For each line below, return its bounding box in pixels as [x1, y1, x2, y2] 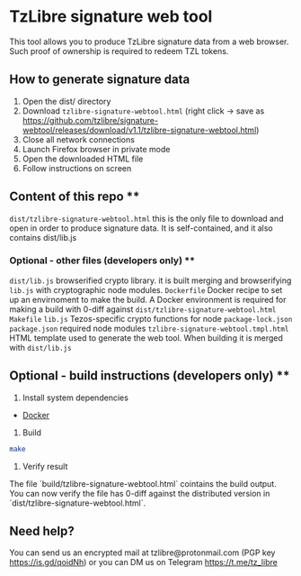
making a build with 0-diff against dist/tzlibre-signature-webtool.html [9, 304, 277, 315]
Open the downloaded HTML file [22, 153, 144, 164]
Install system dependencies [22, 392, 128, 403]
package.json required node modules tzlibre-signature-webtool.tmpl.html [9, 323, 289, 334]
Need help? [9, 523, 75, 538]
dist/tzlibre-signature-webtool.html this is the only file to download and [9, 213, 284, 224]
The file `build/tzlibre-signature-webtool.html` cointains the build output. [9, 478, 277, 489]
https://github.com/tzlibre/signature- [22, 114, 159, 125]
